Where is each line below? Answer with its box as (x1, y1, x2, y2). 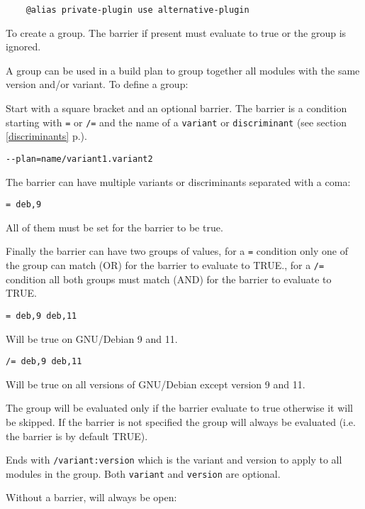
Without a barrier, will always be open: (6, 490, 177, 505)
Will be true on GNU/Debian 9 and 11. (6, 331, 178, 346)
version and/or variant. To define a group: (6, 77, 189, 92)
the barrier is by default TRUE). (6, 428, 148, 443)
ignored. (6, 39, 41, 54)
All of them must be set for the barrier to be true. (6, 219, 223, 234)
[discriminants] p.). (6, 128, 87, 143)
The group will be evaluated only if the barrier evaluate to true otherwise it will (6, 400, 353, 415)
